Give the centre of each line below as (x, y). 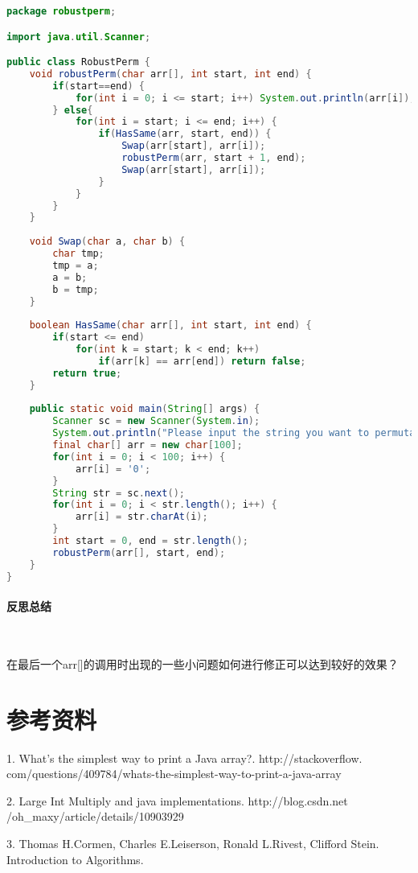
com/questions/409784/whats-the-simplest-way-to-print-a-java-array (174, 774)
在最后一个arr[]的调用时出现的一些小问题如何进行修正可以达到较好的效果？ (203, 663)
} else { (73, 110)
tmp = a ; (76, 265)
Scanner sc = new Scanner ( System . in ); (156, 421)
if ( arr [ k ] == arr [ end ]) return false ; (202, 361)
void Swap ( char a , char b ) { (107, 242)
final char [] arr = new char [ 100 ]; (148, 445)
